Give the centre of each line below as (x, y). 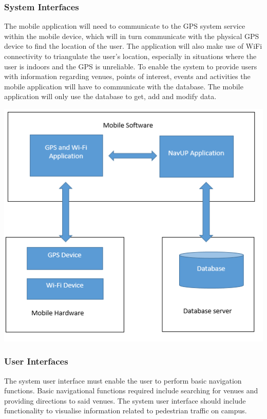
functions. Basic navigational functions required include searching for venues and (131, 391)
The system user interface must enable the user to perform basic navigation (123, 380)
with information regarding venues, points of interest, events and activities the (127, 76)
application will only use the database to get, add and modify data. (110, 96)
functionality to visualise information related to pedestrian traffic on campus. (126, 411)
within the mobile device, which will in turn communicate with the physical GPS (132, 36)
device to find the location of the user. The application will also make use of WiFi (133, 46)
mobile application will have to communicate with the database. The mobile (124, 86)
